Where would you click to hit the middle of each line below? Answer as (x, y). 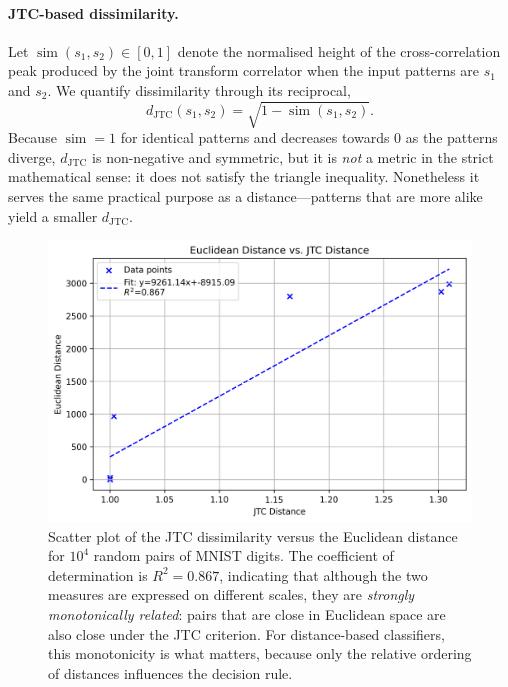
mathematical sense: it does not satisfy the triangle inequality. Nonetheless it (244, 176)
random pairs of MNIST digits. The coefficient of (243, 555)
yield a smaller (53, 215)
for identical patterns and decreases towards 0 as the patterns (309, 137)
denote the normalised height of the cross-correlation (339, 50)
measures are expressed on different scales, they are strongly (231, 594)
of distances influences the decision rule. (170, 672)
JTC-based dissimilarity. (93, 12)
